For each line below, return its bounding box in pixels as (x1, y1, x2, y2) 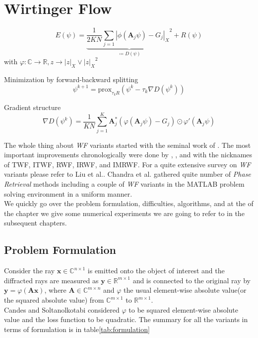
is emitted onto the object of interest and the (87, 265, 225, 276)
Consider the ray (4, 265, 55, 276)
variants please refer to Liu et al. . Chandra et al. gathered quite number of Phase (4, 169, 251, 179)
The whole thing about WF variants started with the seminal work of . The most (4, 139, 251, 150)
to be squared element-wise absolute (129, 304, 239, 315)
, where (44, 285, 66, 295)
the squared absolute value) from (4, 295, 104, 305)
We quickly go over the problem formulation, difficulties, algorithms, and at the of (4, 198, 254, 209)
